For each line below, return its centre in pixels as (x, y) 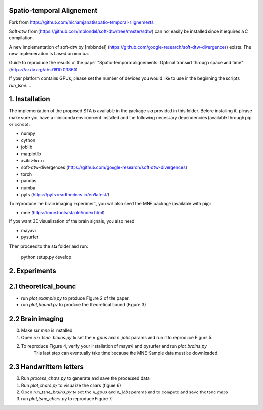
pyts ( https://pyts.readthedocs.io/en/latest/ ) (65, 195)
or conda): (19, 125)
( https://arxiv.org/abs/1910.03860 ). (44, 69)
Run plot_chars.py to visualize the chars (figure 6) (71, 385)
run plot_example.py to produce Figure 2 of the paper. (75, 298)
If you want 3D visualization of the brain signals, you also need (72, 221)
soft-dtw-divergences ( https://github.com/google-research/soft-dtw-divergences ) (104, 167)
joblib (27, 147)
